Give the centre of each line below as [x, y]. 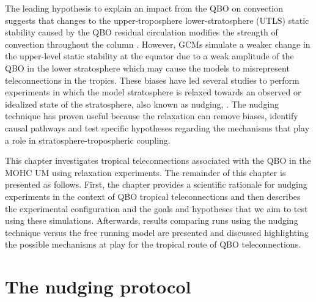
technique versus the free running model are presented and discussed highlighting [157, 232]
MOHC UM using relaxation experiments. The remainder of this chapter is [145, 172]
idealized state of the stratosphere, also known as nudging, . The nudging [142, 104]
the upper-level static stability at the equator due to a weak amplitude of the [149, 56]
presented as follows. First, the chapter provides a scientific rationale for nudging [156, 184]
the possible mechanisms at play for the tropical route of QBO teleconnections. [153, 244]
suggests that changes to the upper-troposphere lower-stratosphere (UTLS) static [157, 20]
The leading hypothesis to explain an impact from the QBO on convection [144, 8]
